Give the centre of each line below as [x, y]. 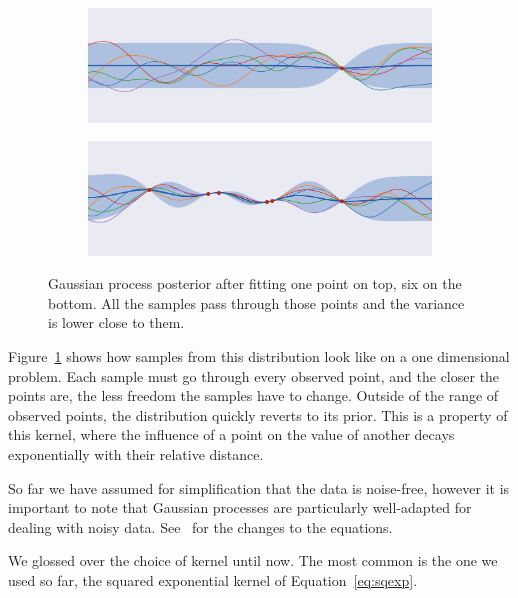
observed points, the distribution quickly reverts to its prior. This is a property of [258, 414]
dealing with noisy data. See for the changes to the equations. [200, 526]
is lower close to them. [116, 322]
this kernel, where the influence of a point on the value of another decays [231, 434]
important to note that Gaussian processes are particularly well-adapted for [240, 507]
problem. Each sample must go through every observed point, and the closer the [254, 375]
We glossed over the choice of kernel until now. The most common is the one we [253, 560]
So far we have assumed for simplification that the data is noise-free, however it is [259, 487]
